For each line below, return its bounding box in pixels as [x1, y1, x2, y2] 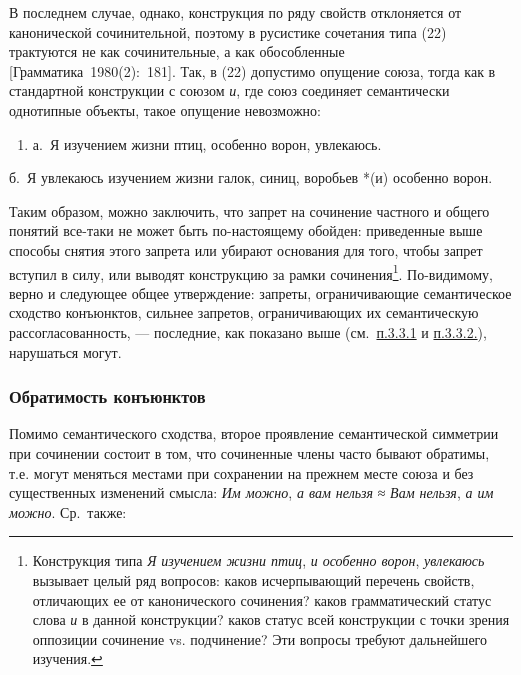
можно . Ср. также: [9, 501, 127, 522]
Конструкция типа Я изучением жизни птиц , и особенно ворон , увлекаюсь [32, 550, 485, 571]
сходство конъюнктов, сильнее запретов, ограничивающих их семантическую [9, 302, 479, 323]
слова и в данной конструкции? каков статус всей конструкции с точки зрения [32, 609, 510, 630]
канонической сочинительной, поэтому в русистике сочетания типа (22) [9, 21, 447, 42]
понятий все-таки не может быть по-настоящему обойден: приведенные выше [9, 220, 483, 241]
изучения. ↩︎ [32, 648, 103, 669]
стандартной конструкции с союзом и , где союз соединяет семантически [9, 80, 450, 101]
